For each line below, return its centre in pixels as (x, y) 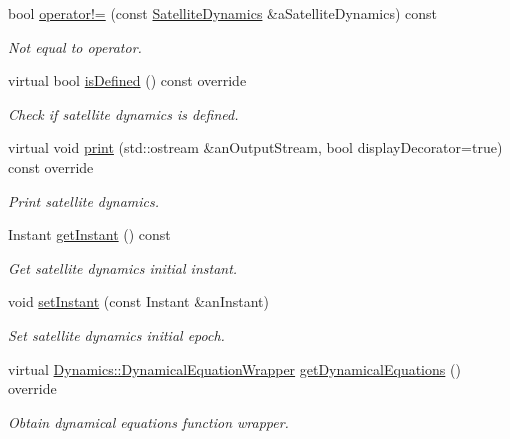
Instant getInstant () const (89, 234)
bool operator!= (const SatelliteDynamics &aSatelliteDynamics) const (222, 13)
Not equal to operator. (75, 46)
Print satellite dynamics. (84, 200)
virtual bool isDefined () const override (127, 80)
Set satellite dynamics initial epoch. (116, 334)
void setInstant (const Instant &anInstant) (138, 301)
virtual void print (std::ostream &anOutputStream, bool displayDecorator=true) (255, 147)
